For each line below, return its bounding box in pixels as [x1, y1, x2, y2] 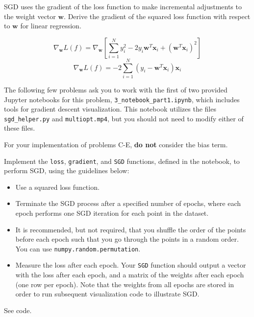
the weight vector [4, 11, 56, 21]
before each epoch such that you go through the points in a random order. [15, 234, 239, 244]
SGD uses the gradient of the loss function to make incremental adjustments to [4, 1, 242, 11]
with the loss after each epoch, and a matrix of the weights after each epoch [15, 270, 244, 280]
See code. [4, 305, 32, 315]
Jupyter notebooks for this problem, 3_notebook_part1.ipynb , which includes [4, 94, 240, 104]
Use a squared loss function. [15, 181, 100, 192]
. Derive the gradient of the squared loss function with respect [64, 11, 251, 21]
